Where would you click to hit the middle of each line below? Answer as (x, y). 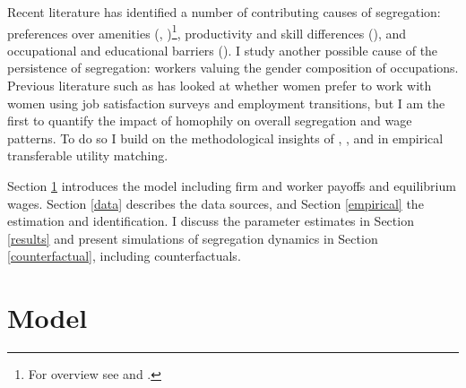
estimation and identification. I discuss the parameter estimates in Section (211, 221)
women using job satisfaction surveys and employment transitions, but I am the (226, 103)
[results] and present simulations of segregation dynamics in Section (193, 238)
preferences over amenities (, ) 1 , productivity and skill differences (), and (207, 31)
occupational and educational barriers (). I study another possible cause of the (223, 50)
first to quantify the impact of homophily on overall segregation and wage (210, 121)
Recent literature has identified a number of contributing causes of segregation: (224, 12)
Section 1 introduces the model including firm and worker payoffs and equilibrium (232, 185)
